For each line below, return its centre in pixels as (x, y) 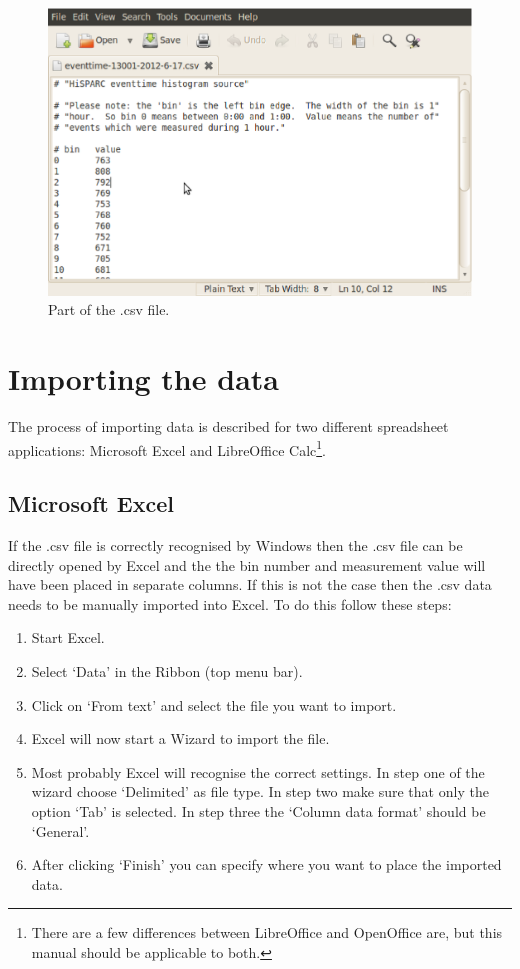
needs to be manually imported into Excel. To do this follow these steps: (230, 603)
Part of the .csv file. (109, 309)
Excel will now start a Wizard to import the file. (180, 738)
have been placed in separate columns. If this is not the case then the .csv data (250, 584)
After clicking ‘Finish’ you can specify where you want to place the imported (266, 864)
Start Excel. (68, 637)
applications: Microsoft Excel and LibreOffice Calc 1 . (167, 448)
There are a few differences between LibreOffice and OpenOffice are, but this (267, 932)
